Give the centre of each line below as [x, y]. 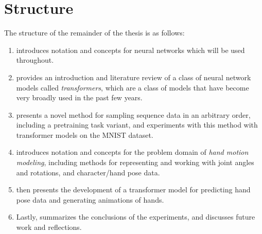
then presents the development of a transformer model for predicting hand [133, 190]
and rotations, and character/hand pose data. [88, 172]
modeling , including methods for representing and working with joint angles [135, 162]
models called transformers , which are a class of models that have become [133, 87]
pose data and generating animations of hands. [90, 199]
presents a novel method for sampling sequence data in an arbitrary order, [133, 114]
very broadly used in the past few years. [79, 97]
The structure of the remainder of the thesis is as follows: [94, 33]
